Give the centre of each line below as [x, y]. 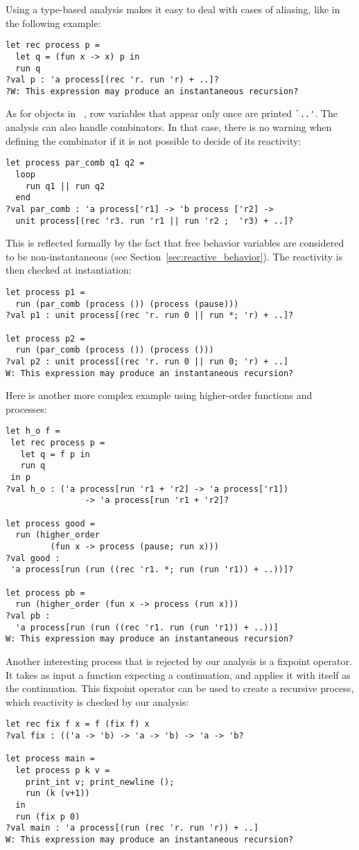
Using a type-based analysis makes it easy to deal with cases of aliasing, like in [173, 9]
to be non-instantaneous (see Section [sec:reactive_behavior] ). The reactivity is [174, 256]
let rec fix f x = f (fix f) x [78, 724]
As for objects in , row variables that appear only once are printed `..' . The [172, 113]
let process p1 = [45, 293]
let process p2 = [45, 338]
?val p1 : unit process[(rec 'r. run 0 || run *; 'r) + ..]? [150, 316]
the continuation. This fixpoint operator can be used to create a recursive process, [180, 688]
